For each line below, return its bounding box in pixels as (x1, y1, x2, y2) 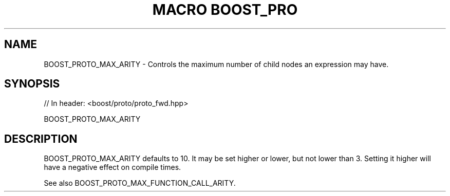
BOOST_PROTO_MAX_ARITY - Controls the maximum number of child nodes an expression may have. (44, 59, 389, 69)
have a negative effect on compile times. (44, 163, 181, 172)
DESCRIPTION (4, 132, 78, 145)
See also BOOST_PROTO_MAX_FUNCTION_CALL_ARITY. (44, 179, 236, 188)
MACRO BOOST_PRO (152, 1, 298, 18)
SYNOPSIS (4, 77, 60, 91)
